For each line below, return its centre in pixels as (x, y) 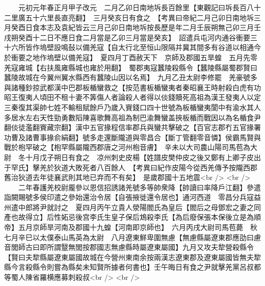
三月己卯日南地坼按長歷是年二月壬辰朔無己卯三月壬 (175, 27)
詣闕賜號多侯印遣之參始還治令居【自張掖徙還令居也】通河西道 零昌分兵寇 (129, 197)
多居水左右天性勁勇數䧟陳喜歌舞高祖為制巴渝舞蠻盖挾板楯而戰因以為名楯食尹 (132, 117)
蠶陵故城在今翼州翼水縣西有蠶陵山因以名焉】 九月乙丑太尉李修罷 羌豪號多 (131, 77)
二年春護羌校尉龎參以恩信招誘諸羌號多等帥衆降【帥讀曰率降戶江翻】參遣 (139, 187)
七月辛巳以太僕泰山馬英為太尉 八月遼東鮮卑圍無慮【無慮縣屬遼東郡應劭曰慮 (132, 237)
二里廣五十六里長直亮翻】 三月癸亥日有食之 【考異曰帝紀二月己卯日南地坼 (129, 17)
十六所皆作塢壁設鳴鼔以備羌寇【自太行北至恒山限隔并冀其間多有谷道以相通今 (132, 47)
